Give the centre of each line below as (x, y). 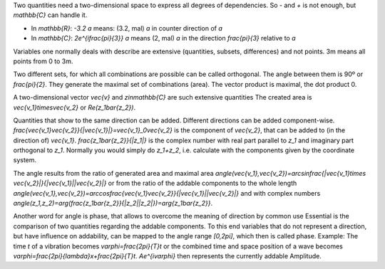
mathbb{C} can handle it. (50, 15)
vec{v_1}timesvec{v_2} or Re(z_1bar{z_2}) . (74, 107)
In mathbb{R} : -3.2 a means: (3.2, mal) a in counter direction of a (127, 28)
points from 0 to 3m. (43, 61)
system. (25, 160)
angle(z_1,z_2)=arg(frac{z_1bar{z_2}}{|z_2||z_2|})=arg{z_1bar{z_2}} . (113, 204)
